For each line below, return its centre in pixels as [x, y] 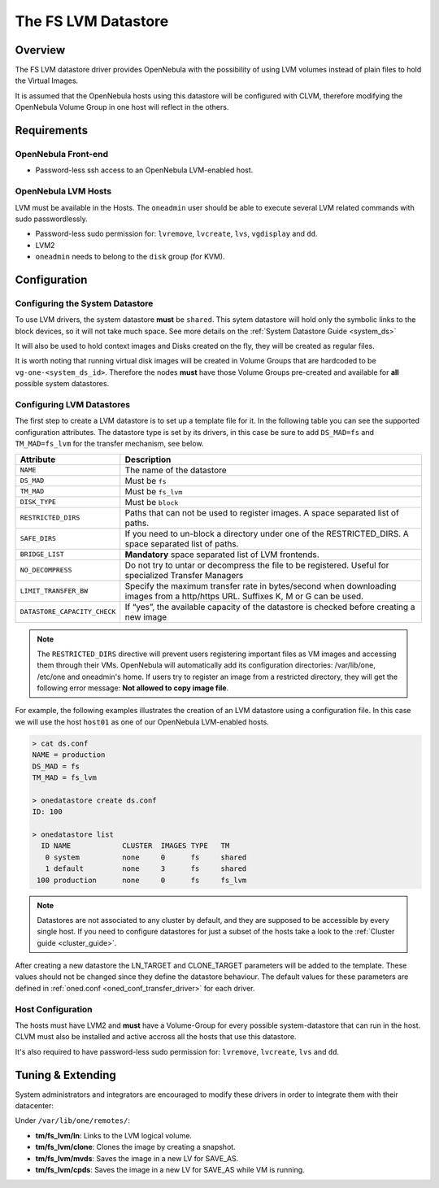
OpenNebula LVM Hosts [63, 191]
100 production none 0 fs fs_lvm [142, 880]
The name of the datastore [176, 470]
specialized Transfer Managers [184, 575]
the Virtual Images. [47, 81]
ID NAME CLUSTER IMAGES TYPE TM [135, 846]
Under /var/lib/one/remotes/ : [72, 1121]
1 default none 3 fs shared [146, 869]
